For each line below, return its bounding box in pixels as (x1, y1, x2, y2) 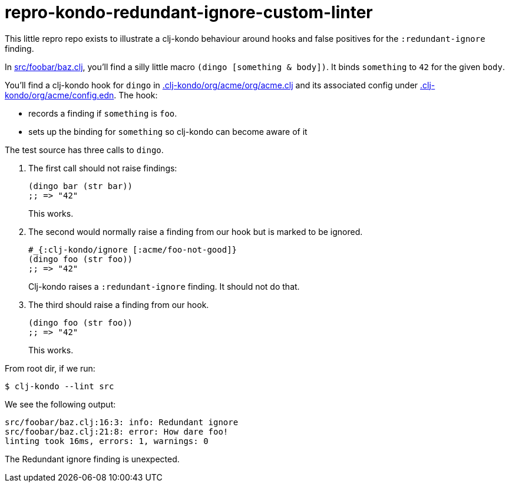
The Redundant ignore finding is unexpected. (5, 453, 180, 464)
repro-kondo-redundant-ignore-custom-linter (5, 2, 373, 22)
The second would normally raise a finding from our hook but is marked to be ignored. (28, 226, 363, 237)
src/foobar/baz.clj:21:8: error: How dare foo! (5, 426, 229, 436)
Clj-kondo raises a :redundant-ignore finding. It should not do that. (28, 281, 300, 291)
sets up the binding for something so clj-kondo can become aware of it (28, 126, 308, 137)
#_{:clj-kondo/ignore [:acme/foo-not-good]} (28, 244, 237, 254)
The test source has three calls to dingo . (5, 144, 164, 155)
